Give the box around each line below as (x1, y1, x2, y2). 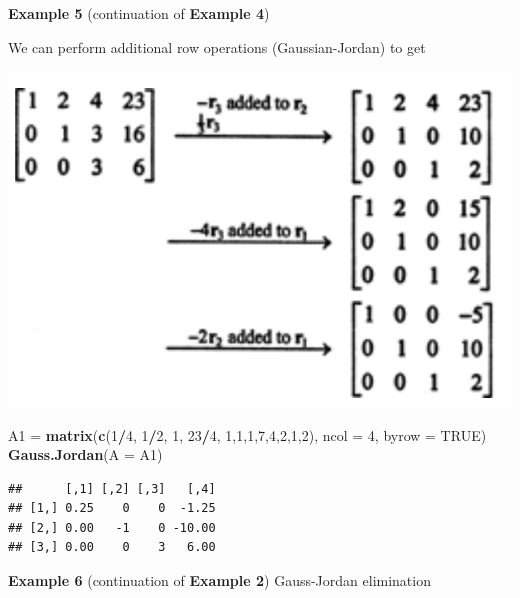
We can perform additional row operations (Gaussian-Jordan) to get (8, 36, 426, 57)
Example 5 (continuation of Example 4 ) (8, 3, 270, 23)
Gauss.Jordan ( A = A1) (8, 444, 163, 465)
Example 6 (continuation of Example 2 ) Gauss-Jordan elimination (8, 570, 431, 591)
